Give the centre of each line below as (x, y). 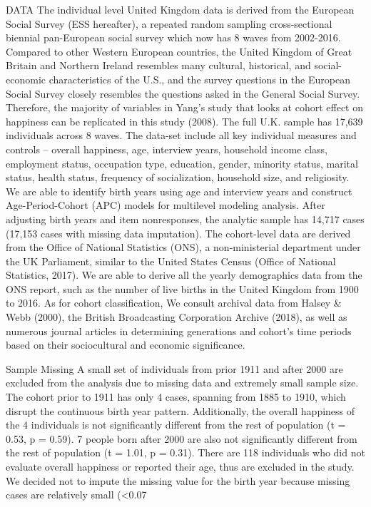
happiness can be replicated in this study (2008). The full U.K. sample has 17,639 (184, 121)
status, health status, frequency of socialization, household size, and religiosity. (178, 177)
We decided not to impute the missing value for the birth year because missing (178, 480)
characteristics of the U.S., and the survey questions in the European (199, 79)
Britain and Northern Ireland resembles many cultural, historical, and (158, 65)
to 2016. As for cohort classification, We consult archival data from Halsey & (174, 303)
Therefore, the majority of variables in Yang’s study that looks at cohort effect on (185, 107)
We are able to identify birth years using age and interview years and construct (179, 191)
